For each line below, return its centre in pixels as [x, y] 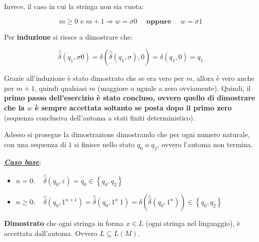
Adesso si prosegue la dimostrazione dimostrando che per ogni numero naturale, [127, 134]
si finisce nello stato [104, 144]
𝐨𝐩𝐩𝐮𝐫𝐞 [159, 21]
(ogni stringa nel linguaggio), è [193, 223]
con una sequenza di [35, 144]
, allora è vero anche [223, 78]
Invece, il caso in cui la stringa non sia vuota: [74, 6]
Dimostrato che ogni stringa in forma [64, 223]
